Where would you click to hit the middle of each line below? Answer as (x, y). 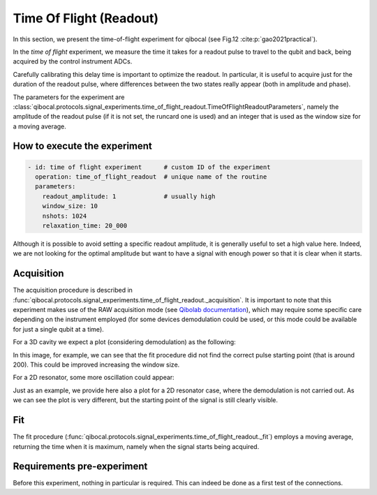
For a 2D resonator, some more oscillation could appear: (94, 378)
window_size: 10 (70, 206)
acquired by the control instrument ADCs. (73, 61)
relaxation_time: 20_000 (85, 226)
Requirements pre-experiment (80, 467)
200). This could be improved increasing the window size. (96, 365)
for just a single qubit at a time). (58, 329)
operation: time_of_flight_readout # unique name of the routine (151, 177)
